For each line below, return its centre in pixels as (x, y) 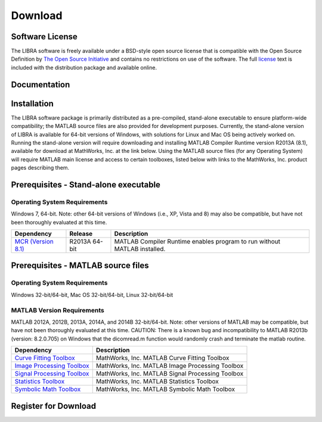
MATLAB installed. (140, 249)
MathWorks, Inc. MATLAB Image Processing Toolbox (170, 366)
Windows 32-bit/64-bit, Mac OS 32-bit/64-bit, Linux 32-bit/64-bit (92, 295)
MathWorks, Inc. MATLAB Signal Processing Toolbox (170, 374)
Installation (32, 103)
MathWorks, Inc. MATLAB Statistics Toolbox (157, 382)
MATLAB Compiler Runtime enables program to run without (197, 242)
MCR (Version (34, 242)
